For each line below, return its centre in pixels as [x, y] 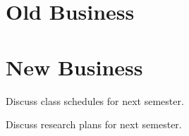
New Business [74, 67]
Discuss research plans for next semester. [94, 124]
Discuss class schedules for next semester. [95, 100]
